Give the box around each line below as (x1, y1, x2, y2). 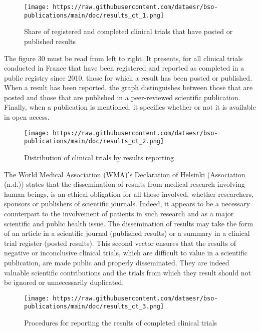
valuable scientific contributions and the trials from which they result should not (4, 267, 251, 277)
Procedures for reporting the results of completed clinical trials (24, 317, 217, 327)
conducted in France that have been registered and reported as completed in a (4, 63, 244, 73)
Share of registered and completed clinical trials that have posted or (24, 26, 233, 37)
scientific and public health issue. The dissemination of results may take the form (4, 218, 253, 228)
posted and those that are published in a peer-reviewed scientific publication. (4, 92, 240, 102)
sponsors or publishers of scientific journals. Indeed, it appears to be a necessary (4, 198, 250, 209)
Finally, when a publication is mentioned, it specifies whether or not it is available (4, 102, 256, 112)
